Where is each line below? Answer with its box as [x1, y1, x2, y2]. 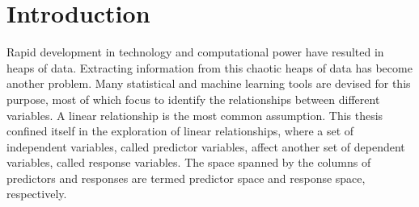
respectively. [6, 185, 67, 202]
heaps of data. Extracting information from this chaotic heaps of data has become [6, 59, 413, 76]
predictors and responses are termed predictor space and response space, [6, 169, 366, 186]
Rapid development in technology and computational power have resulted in [6, 43, 384, 60]
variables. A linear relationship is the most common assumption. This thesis [6, 106, 383, 123]
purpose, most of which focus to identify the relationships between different [6, 90, 380, 107]
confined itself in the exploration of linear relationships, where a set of [6, 122, 354, 139]
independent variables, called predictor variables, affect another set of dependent [6, 138, 405, 155]
